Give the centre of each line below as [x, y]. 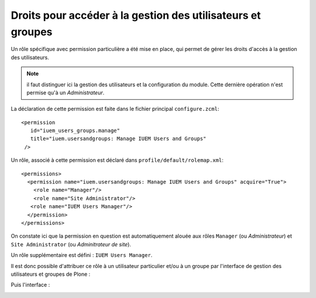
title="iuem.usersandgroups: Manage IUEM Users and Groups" [118, 139]
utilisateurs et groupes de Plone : [51, 274]
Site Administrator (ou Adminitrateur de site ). [71, 244]
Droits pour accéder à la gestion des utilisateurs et [136, 15]
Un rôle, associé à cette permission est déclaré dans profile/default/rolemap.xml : [117, 160]
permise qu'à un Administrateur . [66, 92]
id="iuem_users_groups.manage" [75, 131]
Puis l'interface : [30, 285]
